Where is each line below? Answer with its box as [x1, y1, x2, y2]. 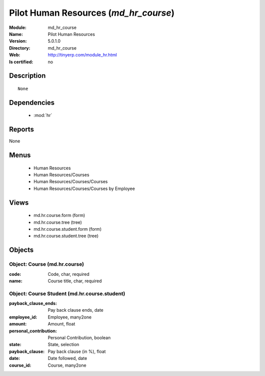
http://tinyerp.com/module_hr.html [48, 52, 117, 58]
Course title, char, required [48, 278, 102, 284]
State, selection [48, 342, 79, 348]
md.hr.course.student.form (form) [33, 226, 102, 232]
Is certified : [9, 59, 33, 65]
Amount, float [48, 321, 76, 327]
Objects [9, 246, 34, 254]
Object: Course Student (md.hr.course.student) [9, 290, 125, 297]
